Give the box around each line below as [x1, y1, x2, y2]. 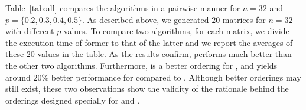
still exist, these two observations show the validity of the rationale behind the [5, 82, 289, 95]
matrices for [222, 13, 266, 25]
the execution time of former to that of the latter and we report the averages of [5, 36, 293, 48]
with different [5, 25, 54, 37]
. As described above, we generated [82, 13, 209, 25]
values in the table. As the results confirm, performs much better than [37, 48, 292, 60]
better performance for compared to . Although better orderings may [51, 71, 301, 83]
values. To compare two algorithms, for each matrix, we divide [63, 25, 289, 37]
